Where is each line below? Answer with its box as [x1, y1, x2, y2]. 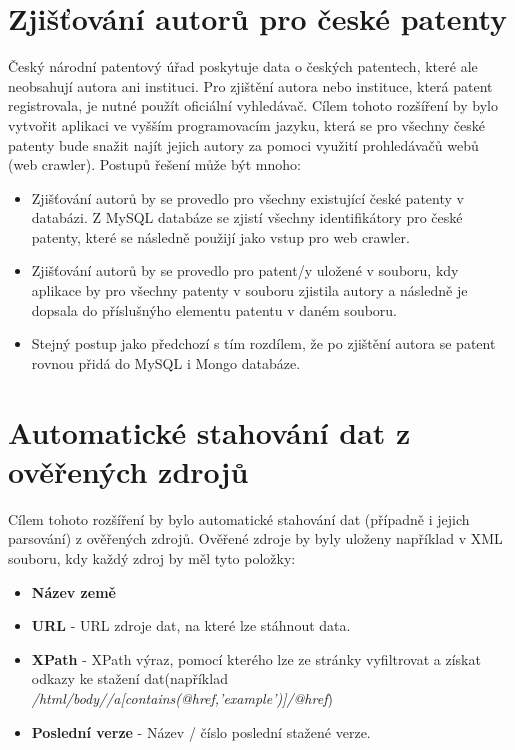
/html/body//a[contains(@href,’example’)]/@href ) [31, 687, 333, 708]
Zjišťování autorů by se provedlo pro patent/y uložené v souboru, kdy [31, 260, 459, 281]
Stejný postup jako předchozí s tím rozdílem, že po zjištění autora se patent [31, 333, 496, 354]
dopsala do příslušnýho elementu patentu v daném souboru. [31, 299, 397, 320]
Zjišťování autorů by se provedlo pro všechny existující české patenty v [31, 187, 464, 208]
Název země [31, 581, 116, 602]
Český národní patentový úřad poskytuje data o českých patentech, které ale [8, 56, 478, 77]
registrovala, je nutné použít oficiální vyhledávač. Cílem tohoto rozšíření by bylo [8, 95, 498, 116]
